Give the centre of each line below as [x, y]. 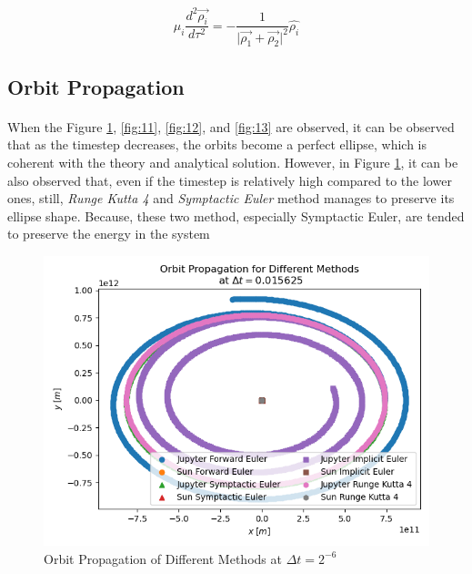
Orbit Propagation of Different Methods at [163, 558]
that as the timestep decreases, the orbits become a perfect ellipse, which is [217, 144]
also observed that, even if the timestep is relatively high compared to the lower [230, 180]
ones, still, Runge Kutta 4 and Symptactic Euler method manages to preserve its [231, 198]
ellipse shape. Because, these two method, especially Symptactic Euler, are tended [236, 215]
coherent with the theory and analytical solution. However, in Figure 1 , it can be [233, 163]
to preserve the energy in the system [109, 234]
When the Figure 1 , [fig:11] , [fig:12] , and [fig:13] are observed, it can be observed [231, 126]
